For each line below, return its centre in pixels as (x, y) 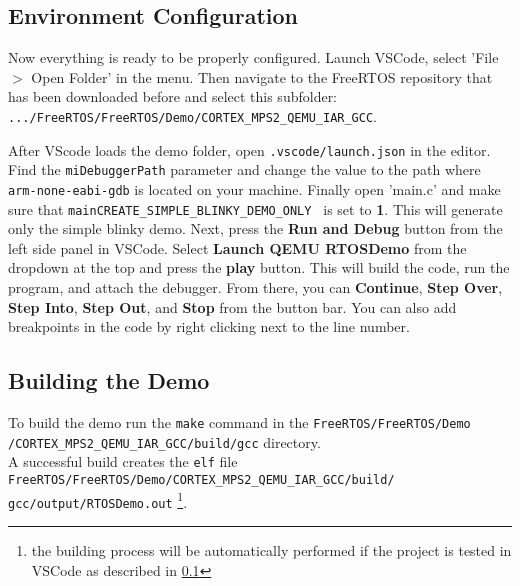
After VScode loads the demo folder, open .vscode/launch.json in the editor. (249, 149)
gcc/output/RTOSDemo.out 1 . (98, 500)
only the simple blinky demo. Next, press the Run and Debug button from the (255, 228)
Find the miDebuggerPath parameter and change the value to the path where (244, 169)
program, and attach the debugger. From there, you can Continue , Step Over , (255, 287)
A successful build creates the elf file (123, 461)
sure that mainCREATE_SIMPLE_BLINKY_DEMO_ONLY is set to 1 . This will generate (255, 208)
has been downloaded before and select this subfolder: (173, 96)
